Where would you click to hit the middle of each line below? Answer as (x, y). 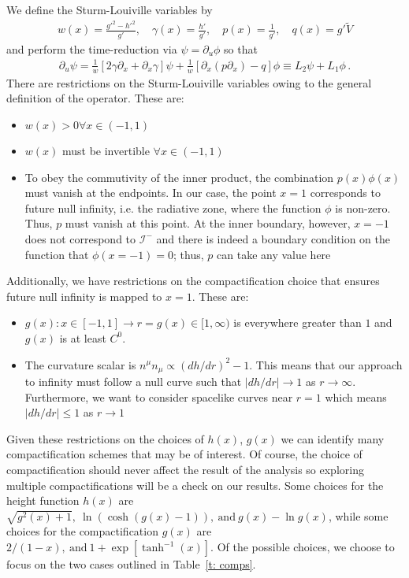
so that (241, 48)
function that (57, 254)
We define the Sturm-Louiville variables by (110, 9)
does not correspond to (80, 238)
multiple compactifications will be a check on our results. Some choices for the (195, 485)
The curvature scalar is (80, 364)
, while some (358, 515)
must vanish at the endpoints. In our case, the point (151, 193)
